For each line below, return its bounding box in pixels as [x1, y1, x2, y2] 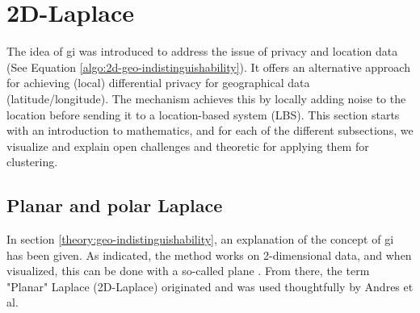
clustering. [6, 153, 58, 170]
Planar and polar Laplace [6, 193, 223, 218]
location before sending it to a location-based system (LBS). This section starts [6, 106, 400, 123]
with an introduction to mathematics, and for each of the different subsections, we [6, 122, 414, 139]
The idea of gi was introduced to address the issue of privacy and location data [6, 43, 398, 60]
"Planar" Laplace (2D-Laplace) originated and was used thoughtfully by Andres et [6, 278, 414, 294]
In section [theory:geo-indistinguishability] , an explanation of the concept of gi [6, 231, 394, 248]
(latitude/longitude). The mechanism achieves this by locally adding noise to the [6, 90, 406, 106]
